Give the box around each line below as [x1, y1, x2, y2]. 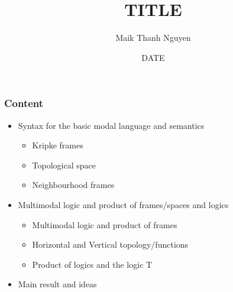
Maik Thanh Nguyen [115, 31, 191, 44]
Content [4, 96, 44, 111]
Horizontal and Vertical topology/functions [32, 238, 189, 251]
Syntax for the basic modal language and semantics [18, 119, 205, 131]
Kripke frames [32, 139, 83, 151]
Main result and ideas [18, 278, 97, 290]
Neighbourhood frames [32, 179, 115, 191]
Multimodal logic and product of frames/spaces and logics [18, 198, 229, 210]
